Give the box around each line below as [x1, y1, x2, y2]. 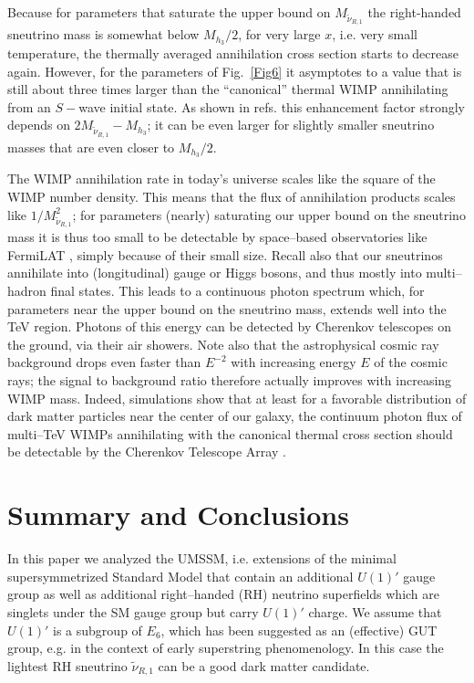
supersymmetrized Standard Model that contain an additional [7, 566, 354, 585]
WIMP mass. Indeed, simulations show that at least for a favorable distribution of [7, 388, 467, 407]
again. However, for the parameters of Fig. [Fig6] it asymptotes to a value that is [7, 61, 462, 80]
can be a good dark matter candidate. [158, 656, 370, 675]
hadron [7, 281, 46, 300]
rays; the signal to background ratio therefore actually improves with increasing [7, 371, 452, 390]
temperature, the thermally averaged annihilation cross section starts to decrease [7, 44, 459, 63]
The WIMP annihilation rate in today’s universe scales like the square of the [7, 169, 436, 188]
